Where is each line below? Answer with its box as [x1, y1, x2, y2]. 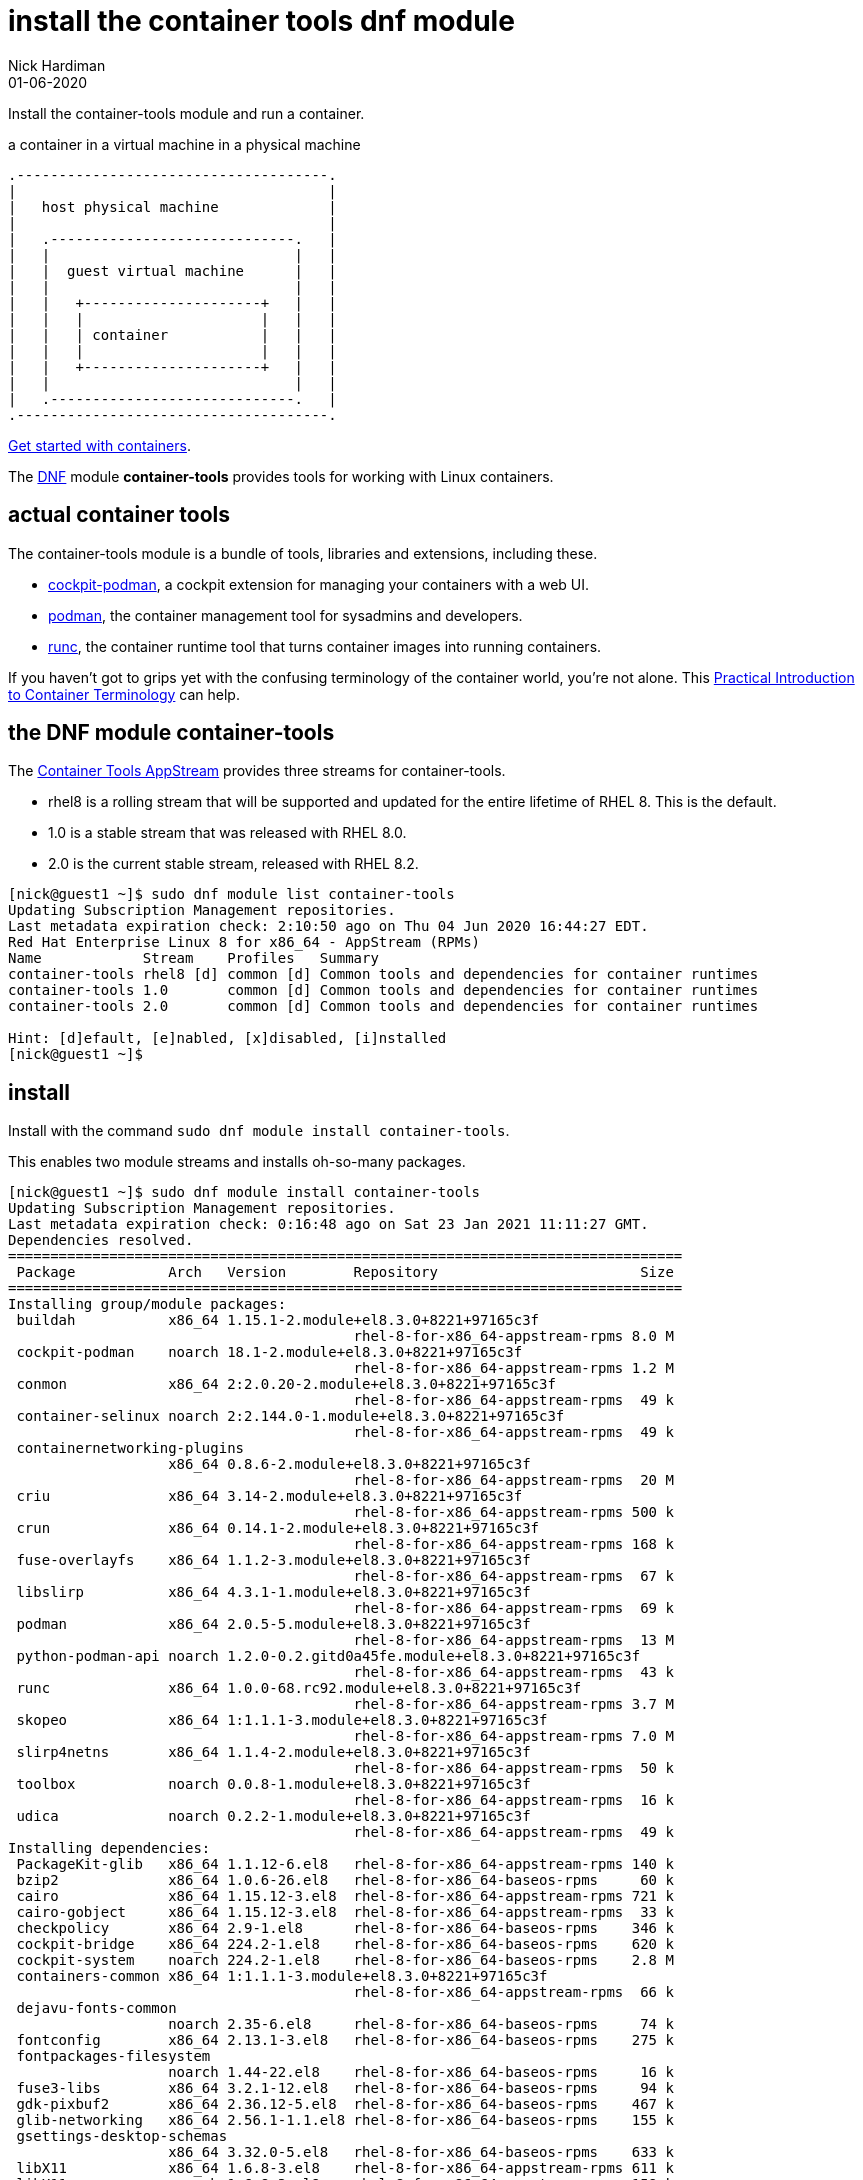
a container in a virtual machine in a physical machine [8, 135, 361, 153]
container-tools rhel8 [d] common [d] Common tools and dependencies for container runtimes [8, 966, 759, 983]
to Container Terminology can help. [8, 685, 240, 703]
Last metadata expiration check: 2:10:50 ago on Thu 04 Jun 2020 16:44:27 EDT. [8, 918, 649, 935]
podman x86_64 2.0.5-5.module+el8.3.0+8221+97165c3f [16, 1616, 531, 1633]
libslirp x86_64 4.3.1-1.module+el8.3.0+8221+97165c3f [16, 1584, 531, 1601]
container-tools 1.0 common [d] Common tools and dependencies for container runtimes [8, 982, 759, 999]
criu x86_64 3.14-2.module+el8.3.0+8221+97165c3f [16, 1488, 523, 1505]
